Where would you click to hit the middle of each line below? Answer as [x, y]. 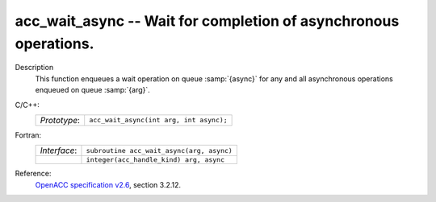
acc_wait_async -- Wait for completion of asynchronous [207, 21]
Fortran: [28, 135]
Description [34, 68]
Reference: [33, 174]
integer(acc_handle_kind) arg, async [155, 160]
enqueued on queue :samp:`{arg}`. [93, 90]
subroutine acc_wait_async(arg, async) [159, 150]
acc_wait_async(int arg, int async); [158, 120]
